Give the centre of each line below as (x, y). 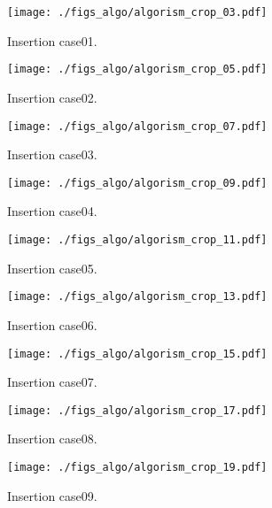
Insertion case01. (52, 40)
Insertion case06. (52, 324)
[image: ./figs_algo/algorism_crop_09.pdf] (137, 183)
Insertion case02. (52, 97)
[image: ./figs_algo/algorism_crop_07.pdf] (137, 126)
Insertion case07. (52, 382)
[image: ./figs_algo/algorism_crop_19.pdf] (137, 467)
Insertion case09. (52, 495)
